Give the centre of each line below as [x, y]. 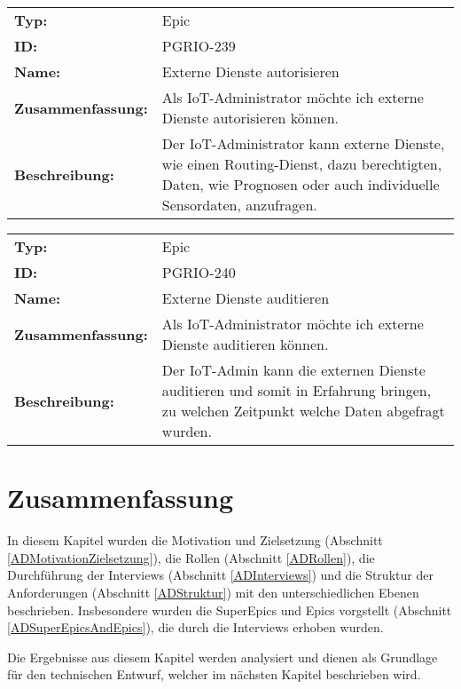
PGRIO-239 [199, 46]
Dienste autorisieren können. [250, 118]
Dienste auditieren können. [245, 344]
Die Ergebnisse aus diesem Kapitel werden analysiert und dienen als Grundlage [223, 657]
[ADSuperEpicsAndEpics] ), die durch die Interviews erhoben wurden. [195, 627]
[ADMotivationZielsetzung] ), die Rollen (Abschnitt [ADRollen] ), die [191, 557]
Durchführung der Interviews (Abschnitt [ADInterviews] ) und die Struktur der [220, 575]
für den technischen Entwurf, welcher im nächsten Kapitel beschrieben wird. [214, 674]
